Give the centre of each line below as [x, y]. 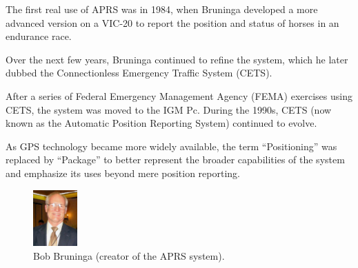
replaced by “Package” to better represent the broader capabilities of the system [175, 159]
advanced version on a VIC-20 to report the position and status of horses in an [172, 22]
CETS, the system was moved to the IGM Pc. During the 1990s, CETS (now [169, 109]
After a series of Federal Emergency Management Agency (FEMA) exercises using [179, 95]
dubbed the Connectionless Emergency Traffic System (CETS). [139, 73]
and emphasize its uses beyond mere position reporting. [123, 173]
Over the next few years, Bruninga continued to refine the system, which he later [177, 59]
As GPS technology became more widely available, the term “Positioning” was [171, 146]
